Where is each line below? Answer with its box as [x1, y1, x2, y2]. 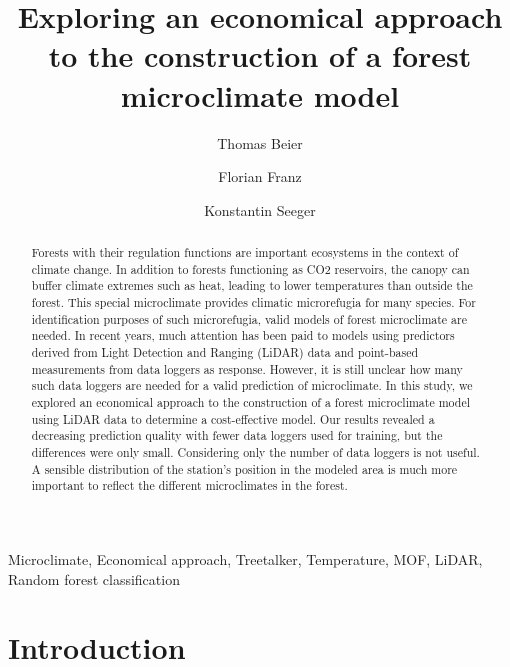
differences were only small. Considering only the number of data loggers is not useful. [31, 443, 480, 460]
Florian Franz [218, 166, 302, 187]
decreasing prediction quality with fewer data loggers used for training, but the [31, 427, 443, 444]
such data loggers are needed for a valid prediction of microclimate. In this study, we [31, 377, 473, 394]
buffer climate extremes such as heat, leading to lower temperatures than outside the [31, 277, 473, 294]
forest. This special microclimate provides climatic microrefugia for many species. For [31, 294, 476, 311]
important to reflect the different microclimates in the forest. [31, 477, 348, 494]
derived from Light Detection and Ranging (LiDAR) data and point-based [31, 344, 419, 361]
